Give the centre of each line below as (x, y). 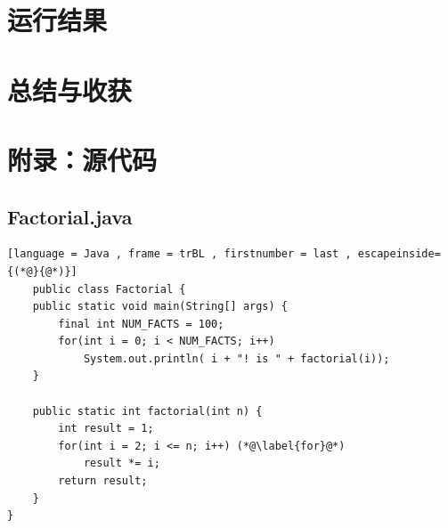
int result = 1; (106, 429)
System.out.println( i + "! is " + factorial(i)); (236, 358)
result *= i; (122, 463)
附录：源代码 (82, 159)
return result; (103, 481)
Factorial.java (70, 216)
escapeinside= (399, 254)
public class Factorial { (109, 289)
